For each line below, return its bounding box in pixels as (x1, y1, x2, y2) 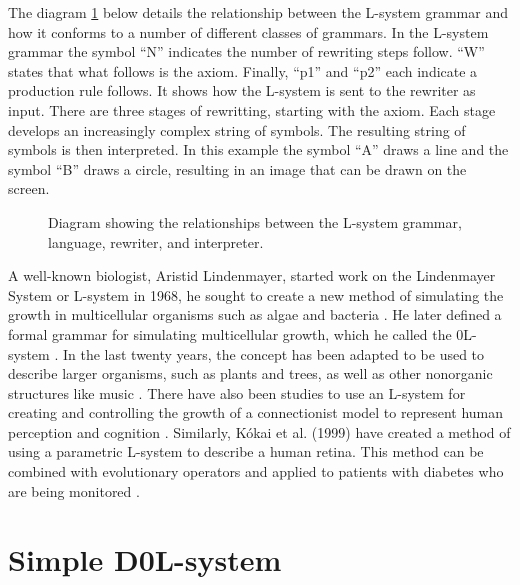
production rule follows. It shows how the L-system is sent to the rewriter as (8, 80, 476, 101)
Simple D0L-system (8, 539, 282, 580)
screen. (8, 178, 50, 199)
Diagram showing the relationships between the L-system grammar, (48, 211, 462, 232)
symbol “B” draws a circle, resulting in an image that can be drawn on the (8, 158, 467, 179)
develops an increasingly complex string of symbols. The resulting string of (8, 119, 466, 140)
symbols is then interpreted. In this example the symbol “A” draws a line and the (8, 139, 509, 160)
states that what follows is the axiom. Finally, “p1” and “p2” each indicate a (8, 60, 478, 81)
